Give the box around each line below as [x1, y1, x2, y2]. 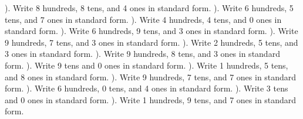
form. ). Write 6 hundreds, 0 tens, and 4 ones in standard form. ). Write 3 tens [5, 82, 288, 94]
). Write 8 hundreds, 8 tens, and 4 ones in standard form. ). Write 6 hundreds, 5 [5, 2, 294, 13]
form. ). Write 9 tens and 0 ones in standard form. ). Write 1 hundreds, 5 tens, [5, 59, 288, 71]
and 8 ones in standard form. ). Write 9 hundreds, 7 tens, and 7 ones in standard [5, 70, 297, 83]
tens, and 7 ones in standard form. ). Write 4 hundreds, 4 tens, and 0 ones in [5, 13, 282, 25]
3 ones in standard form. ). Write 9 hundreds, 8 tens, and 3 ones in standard [5, 47, 280, 60]
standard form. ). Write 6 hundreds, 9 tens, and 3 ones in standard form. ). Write [5, 25, 298, 37]
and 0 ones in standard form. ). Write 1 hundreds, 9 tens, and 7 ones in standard [5, 93, 297, 106]
